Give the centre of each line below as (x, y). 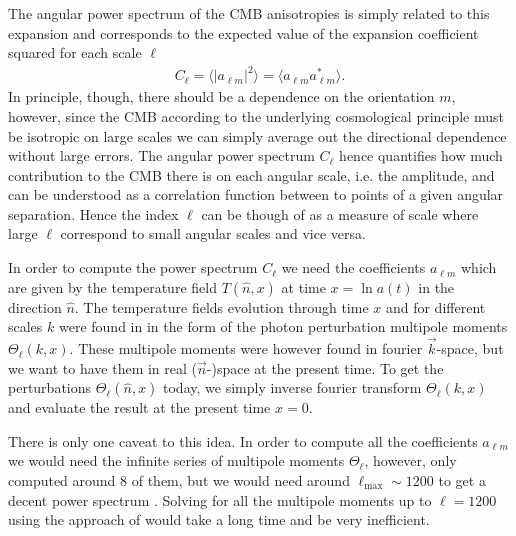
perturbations (50, 387)
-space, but (470, 348)
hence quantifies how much (421, 155)
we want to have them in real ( (102, 367)
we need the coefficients (353, 267)
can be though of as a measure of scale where (340, 213)
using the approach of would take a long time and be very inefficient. (219, 519)
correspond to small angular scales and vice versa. (213, 233)
